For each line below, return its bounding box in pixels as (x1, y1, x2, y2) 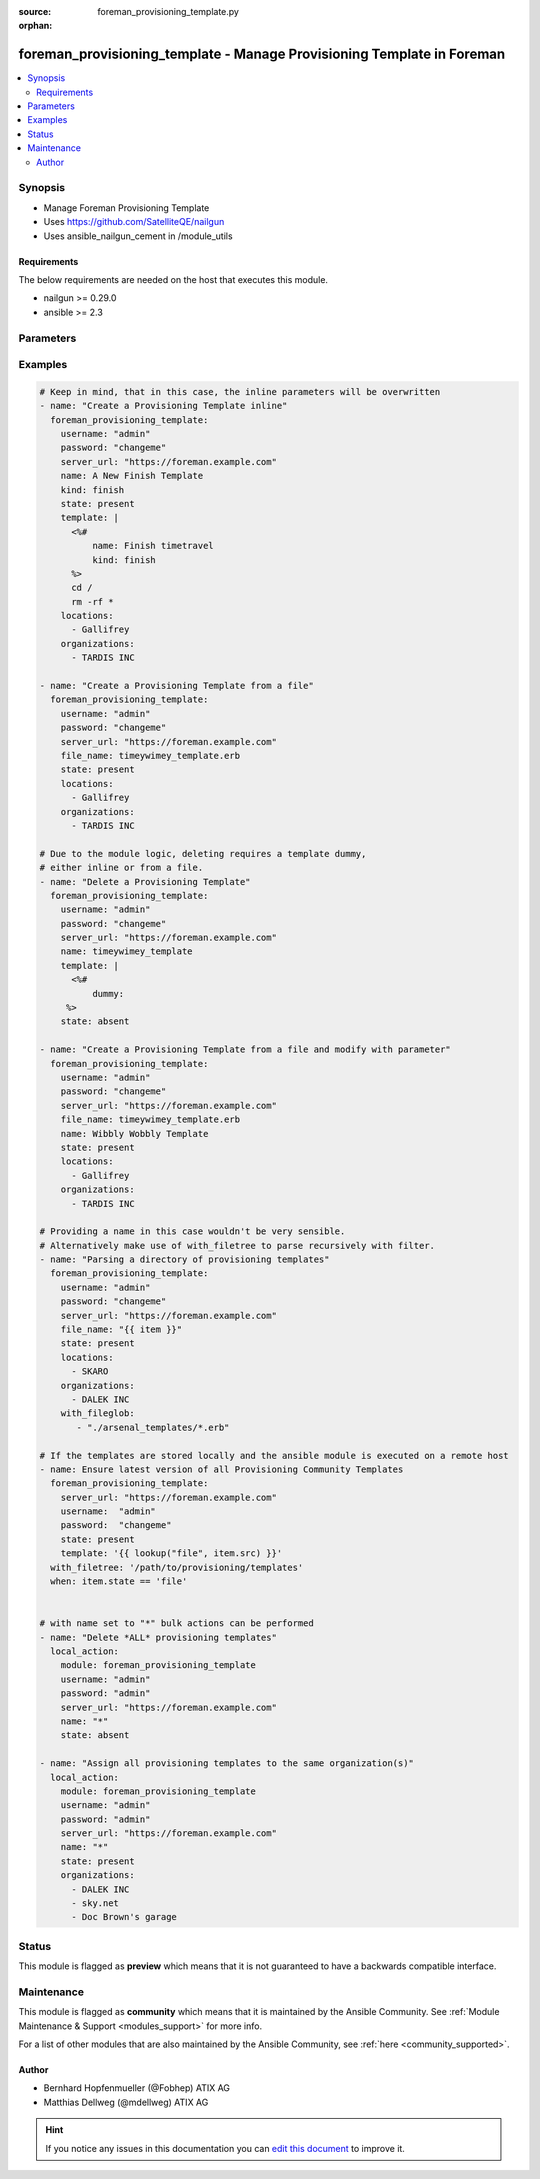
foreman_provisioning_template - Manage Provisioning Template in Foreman (18, 46, 506, 63)
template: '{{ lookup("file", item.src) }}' (60, 1548, 283, 1559)
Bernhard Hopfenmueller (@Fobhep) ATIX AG (43, 2082, 230, 2094)
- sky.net (71, 1898, 120, 1909)
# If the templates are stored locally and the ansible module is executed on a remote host (39, 1450, 509, 1461)
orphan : (18, 20, 53, 32)
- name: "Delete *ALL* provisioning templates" (39, 1631, 277, 1643)
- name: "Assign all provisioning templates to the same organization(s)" (39, 1758, 415, 1769)
